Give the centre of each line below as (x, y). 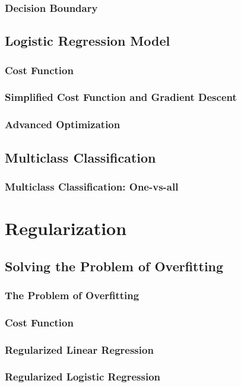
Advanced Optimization (63, 124)
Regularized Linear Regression (79, 349)
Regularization (66, 228)
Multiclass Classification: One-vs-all (92, 186)
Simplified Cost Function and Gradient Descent (121, 97)
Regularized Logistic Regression (83, 377)
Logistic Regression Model (88, 41)
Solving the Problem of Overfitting (114, 266)
